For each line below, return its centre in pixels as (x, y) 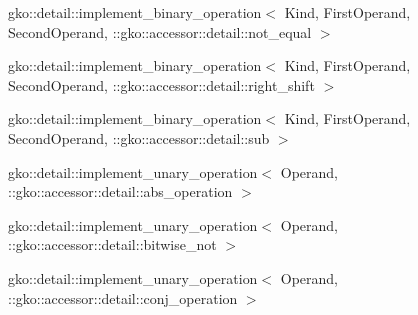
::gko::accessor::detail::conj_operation (123, 297)
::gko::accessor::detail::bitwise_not (112, 244)
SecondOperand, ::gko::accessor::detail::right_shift (161, 84)
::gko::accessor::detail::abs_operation (120, 191)
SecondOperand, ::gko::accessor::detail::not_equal (160, 31)
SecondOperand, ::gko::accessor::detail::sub (139, 137)
